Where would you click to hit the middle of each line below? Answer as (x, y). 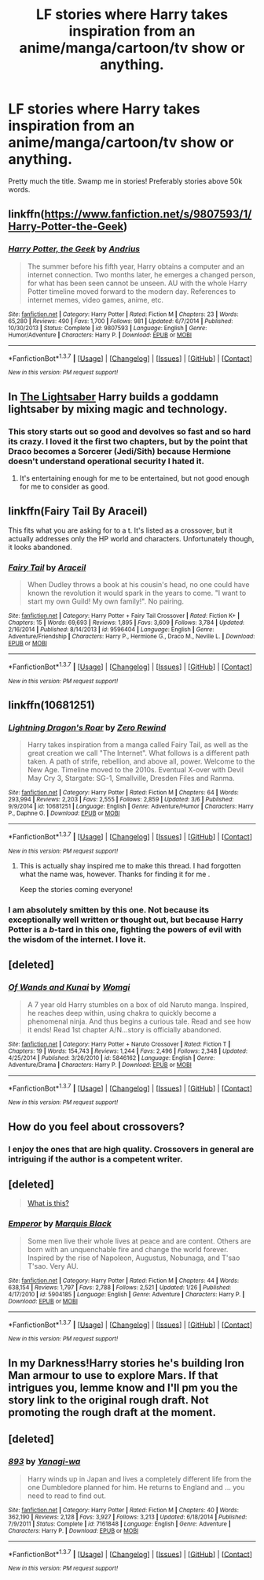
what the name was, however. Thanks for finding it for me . (115, 874)
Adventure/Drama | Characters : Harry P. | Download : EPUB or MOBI (100, 1065)
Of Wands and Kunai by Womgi (69, 987)
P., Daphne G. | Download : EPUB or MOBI (64, 813)
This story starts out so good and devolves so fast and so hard (130, 431)
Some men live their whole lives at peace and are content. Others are (139, 1241)
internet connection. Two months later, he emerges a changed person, (141, 274)
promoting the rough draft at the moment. (112, 1412)
